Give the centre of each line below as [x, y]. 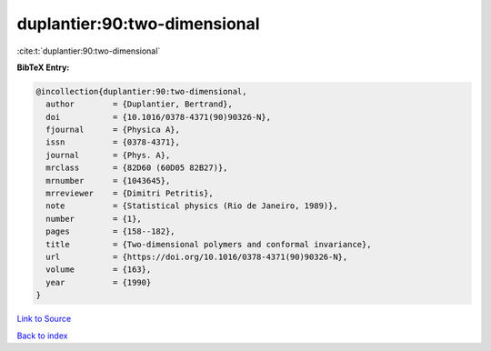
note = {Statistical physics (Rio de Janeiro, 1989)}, [192, 206]
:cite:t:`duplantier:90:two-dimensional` [89, 51]
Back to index [42, 336]
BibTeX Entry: [43, 67]
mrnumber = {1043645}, [108, 181]
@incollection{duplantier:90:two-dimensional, [141, 91]
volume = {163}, [99, 270]
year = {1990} [99, 282]
